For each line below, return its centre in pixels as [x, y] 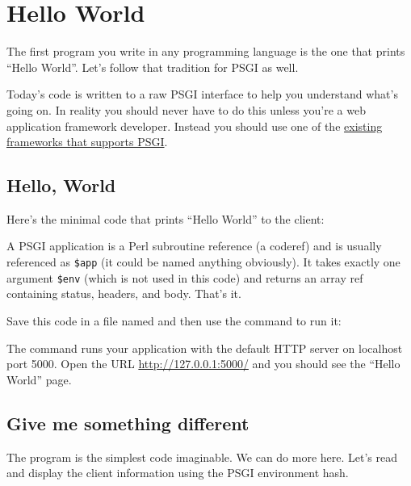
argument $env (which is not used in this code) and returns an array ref [185, 277]
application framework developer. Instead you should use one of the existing [195, 126]
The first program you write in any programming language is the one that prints [206, 51]
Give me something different [128, 423]
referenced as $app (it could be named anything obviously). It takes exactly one [203, 262]
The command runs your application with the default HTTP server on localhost [205, 348]
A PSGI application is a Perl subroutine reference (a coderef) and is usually [194, 246]
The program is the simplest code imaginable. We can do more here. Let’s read [202, 457]
